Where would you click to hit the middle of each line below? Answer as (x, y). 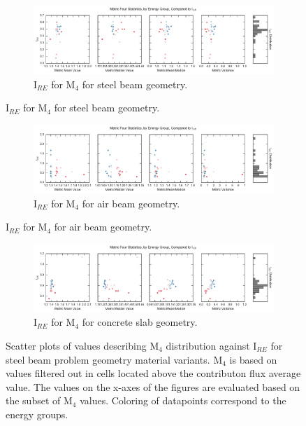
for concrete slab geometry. (140, 322)
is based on (253, 359)
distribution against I (211, 346)
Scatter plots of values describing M (82, 346)
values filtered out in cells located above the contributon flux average (153, 373)
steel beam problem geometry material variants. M (114, 359)
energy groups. (37, 414)
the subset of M (39, 400)
